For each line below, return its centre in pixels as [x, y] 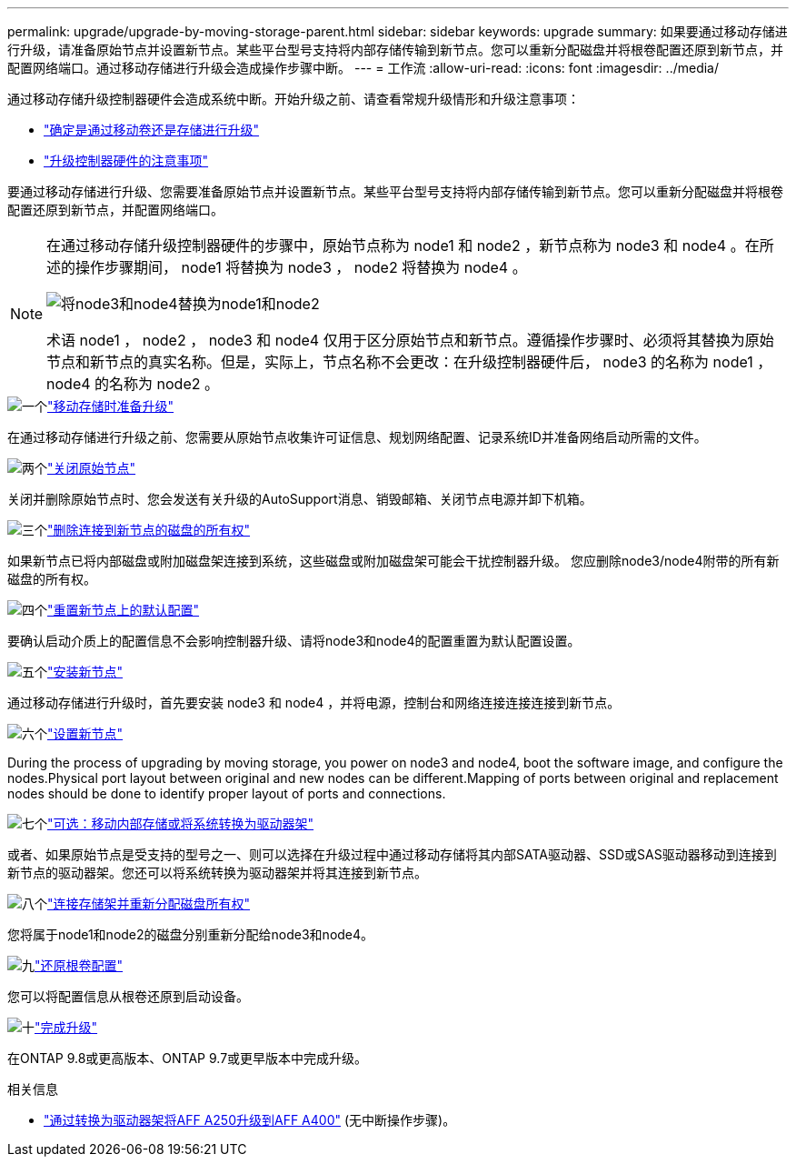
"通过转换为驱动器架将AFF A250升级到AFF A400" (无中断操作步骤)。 [250, 1120]
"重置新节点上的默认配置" [124, 610]
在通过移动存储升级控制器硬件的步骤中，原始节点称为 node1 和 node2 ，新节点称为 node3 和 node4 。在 [403, 246]
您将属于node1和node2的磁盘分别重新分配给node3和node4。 [191, 934]
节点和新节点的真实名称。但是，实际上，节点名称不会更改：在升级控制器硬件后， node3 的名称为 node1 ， [409, 362]
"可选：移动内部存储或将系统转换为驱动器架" [181, 823]
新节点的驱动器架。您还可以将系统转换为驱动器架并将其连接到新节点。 [217, 873]
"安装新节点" [85, 672]
